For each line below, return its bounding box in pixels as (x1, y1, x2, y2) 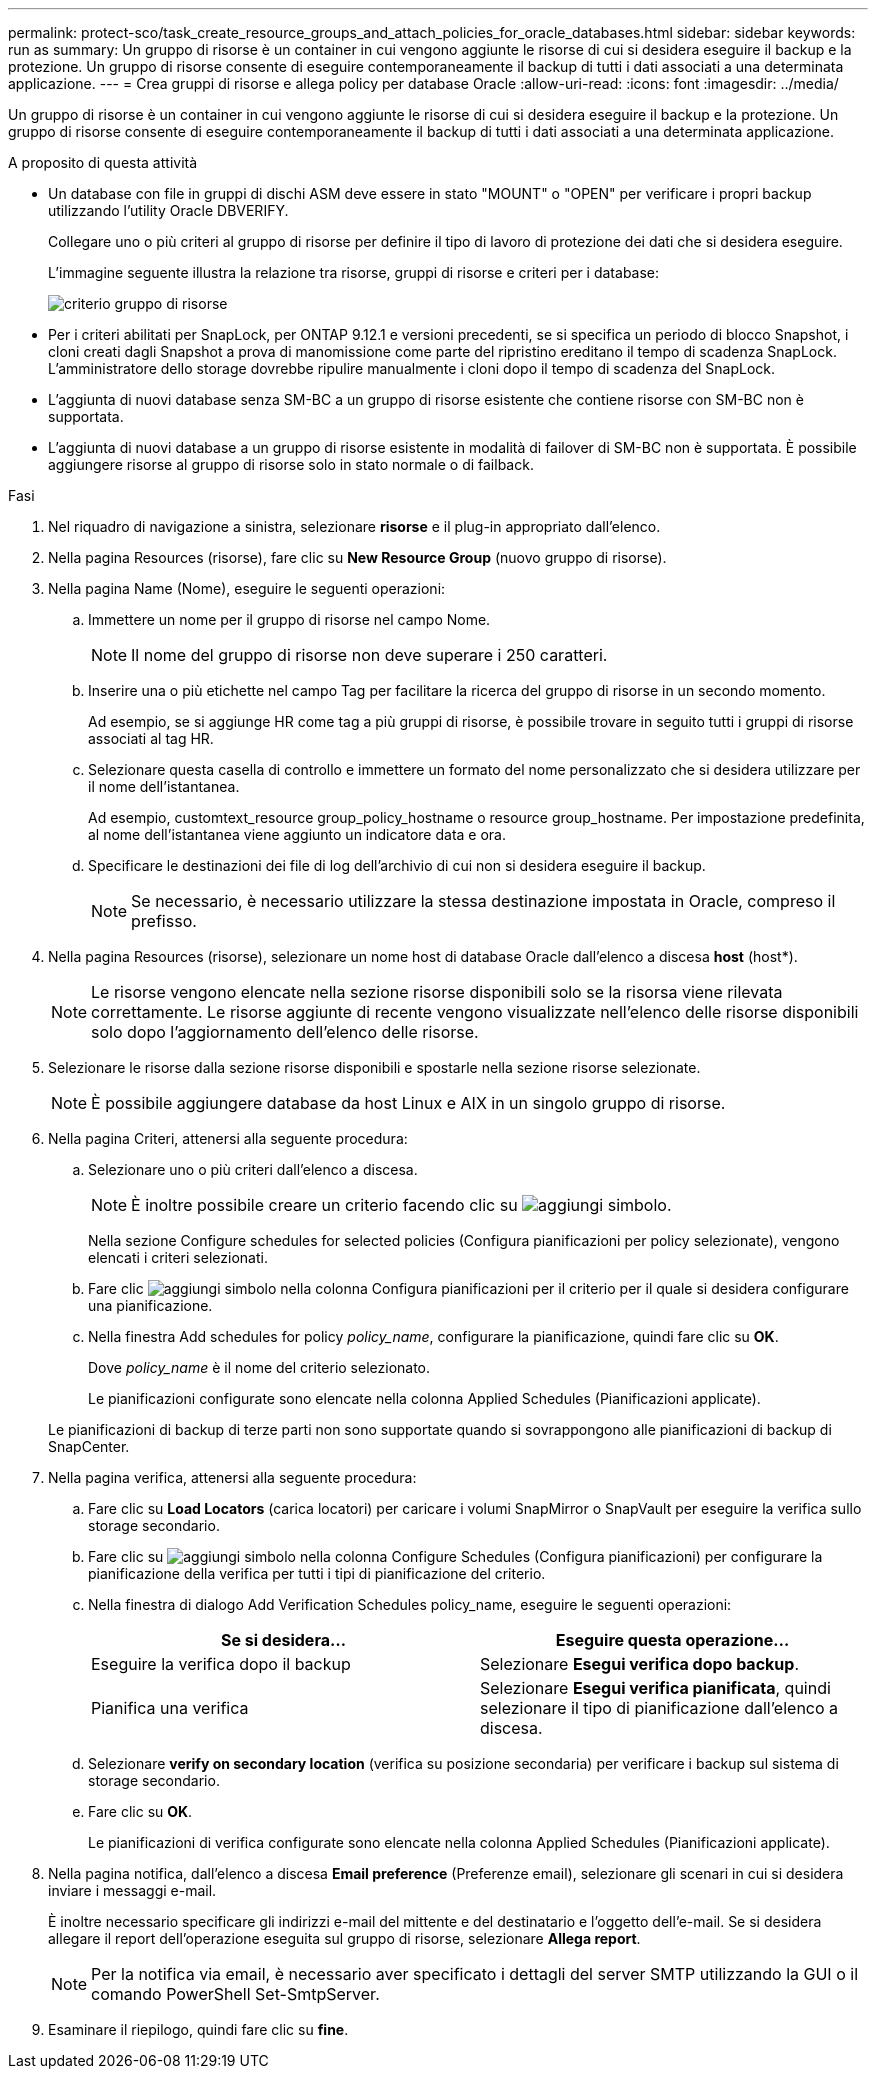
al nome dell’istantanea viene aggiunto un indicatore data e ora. (88, 826, 506, 843)
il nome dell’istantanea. (88, 778, 240, 795)
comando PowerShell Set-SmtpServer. (91, 1984, 380, 2004)
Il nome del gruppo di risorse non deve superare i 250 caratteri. (131, 645, 608, 665)
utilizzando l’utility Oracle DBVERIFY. (48, 202, 289, 219)
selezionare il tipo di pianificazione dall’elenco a (480, 1698, 839, 1718)
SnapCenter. (48, 1438, 130, 1455)
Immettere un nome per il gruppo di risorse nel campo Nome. (88, 611, 491, 628)
